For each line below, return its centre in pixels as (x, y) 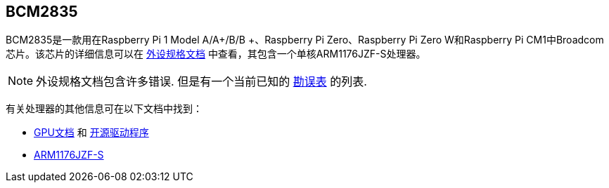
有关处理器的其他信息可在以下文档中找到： (104, 109)
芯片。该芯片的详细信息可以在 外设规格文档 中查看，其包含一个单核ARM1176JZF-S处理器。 (216, 54)
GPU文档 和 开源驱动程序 (91, 133)
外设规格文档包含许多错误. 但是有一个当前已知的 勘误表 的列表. (201, 82)
